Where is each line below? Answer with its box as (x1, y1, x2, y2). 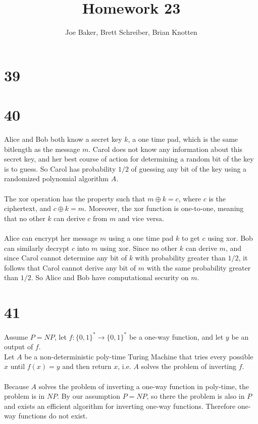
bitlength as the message (4, 143, 80, 154)
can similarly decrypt (4, 242, 70, 253)
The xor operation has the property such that (4, 193, 145, 203)
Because (4, 381, 29, 391)
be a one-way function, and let (129, 331, 224, 342)
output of (4, 341, 33, 352)
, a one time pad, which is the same (128, 134, 238, 144)
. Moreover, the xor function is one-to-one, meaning (84, 203, 244, 214)
